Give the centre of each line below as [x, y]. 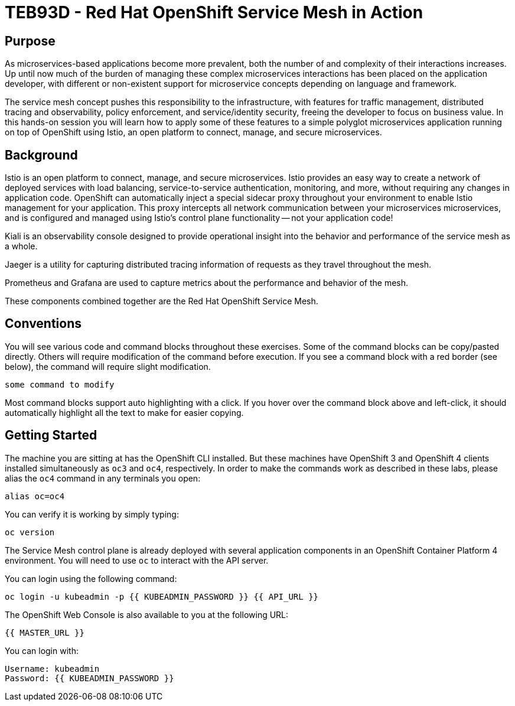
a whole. [21, 246]
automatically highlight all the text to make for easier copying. [124, 412]
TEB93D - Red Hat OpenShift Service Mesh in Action [214, 12]
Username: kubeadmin [52, 668]
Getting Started [51, 435]
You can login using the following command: [91, 578]
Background [41, 155]
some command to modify [60, 384]
